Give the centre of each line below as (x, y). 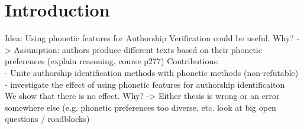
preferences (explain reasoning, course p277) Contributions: (112, 61)
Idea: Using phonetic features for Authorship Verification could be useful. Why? (149, 38)
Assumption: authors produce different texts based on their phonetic (138, 49)
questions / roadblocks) (47, 119)
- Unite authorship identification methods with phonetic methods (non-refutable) (152, 72)
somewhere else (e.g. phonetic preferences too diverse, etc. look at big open (140, 107)
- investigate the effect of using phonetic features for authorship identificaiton (145, 84)
